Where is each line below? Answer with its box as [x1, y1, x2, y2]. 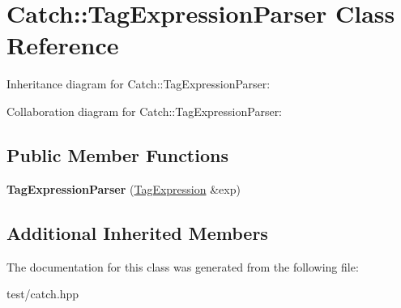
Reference [6, 28, 119, 62]
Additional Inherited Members [6, 220, 268, 245]
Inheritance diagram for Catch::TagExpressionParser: [6, 75, 271, 92]
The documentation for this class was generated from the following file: [6, 258, 359, 275]
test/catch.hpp [6, 285, 79, 302]
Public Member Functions [6, 142, 228, 167]
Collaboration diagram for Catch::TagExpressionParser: [6, 102, 283, 119]
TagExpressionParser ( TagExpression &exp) [6, 180, 241, 197]
